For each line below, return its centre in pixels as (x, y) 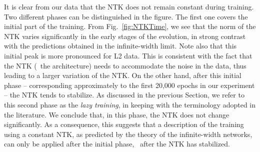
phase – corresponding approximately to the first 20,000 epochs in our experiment (129, 85)
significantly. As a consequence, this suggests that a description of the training (124, 124)
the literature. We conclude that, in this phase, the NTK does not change (117, 114)
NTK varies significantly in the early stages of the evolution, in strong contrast (125, 36)
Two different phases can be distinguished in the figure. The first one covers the (126, 16)
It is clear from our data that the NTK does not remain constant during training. (129, 6)
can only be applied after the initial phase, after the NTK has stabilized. (117, 144)
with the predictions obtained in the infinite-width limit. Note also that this (120, 46)
